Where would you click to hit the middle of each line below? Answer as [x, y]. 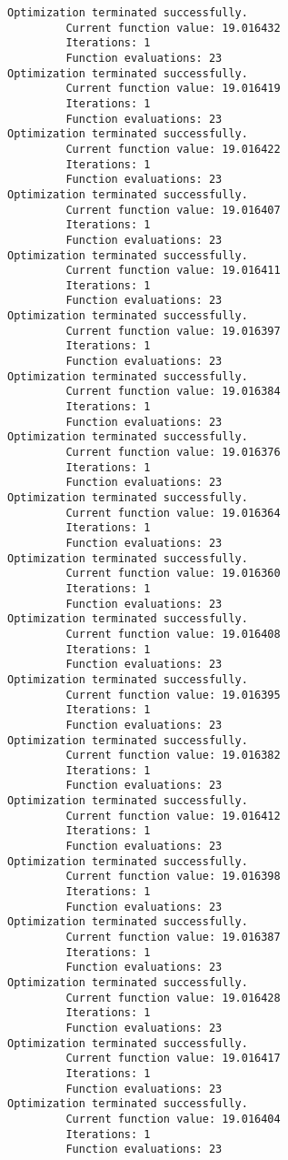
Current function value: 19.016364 [173, 513]
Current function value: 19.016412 [173, 816]
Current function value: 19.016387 [173, 938]
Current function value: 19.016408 [173, 634]
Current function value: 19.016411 [173, 271]
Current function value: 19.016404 [173, 1119]
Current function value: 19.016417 [173, 1059]
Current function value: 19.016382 [173, 756]
